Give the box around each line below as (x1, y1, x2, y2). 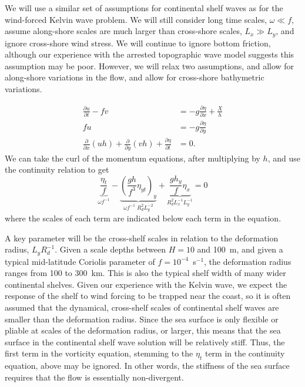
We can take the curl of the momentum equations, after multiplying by (5, 152, 260, 164)
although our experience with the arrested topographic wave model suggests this (5, 48, 294, 60)
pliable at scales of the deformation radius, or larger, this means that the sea (5, 324, 281, 336)
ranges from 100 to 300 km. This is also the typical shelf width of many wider (5, 267, 286, 279)
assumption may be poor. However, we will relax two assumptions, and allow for (5, 59, 294, 72)
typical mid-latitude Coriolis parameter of (5, 255, 155, 267)
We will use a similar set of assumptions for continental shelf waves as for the (5, 2, 283, 14)
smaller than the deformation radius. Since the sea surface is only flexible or (5, 312, 279, 325)
